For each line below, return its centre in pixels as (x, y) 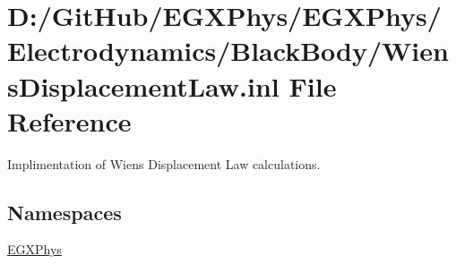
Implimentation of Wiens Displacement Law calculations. (164, 163)
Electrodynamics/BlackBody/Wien (228, 51)
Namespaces (65, 212)
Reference (69, 120)
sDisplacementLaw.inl (143, 85)
